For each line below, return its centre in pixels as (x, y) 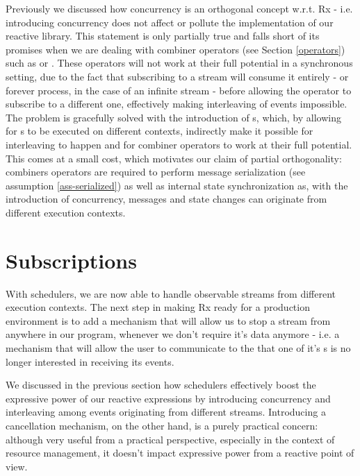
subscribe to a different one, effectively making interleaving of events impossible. (177, 104)
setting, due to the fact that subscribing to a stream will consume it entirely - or (177, 76)
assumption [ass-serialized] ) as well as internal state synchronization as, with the (177, 185)
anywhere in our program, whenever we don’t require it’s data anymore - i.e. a (173, 334)
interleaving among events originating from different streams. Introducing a (166, 412)
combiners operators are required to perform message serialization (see (156, 172)
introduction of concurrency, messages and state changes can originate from (166, 199)
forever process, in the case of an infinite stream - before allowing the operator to (179, 90)
